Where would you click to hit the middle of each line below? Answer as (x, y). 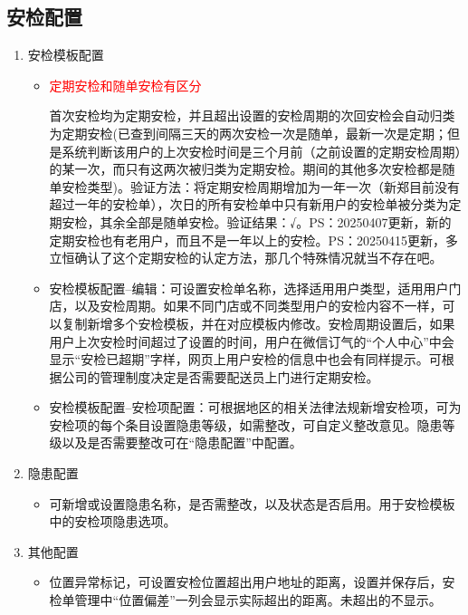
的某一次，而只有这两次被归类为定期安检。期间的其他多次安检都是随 (252, 169)
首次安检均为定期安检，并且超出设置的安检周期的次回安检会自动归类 (252, 115)
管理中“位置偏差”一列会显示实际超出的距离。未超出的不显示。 (258, 600)
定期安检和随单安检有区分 (125, 85)
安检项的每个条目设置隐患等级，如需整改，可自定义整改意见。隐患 (246, 424)
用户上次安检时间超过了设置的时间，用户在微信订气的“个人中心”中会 (252, 341)
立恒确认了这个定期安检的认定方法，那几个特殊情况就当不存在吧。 (246, 258)
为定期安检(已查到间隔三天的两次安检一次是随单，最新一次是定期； (248, 133)
